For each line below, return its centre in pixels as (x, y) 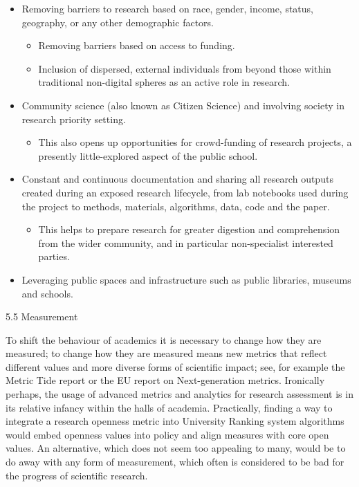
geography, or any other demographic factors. (118, 22)
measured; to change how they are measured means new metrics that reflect (166, 353)
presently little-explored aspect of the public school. (148, 155)
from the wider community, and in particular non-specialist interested (186, 242)
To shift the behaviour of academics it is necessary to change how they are (164, 339)
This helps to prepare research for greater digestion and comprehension (189, 229)
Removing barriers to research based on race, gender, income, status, (167, 8)
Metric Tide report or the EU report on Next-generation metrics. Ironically (165, 380)
